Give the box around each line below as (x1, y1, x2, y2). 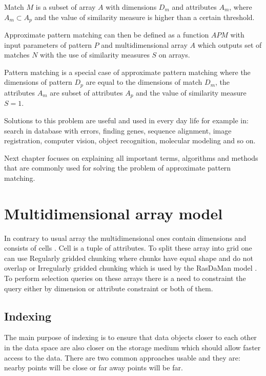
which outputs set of (197, 39, 262, 50)
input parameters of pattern (4, 39, 92, 50)
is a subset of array (35, 2, 96, 12)
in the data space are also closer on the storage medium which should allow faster (4, 342, 261, 352)
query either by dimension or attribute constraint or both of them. (4, 283, 213, 293)
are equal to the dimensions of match (86, 77, 202, 87)
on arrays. (158, 49, 190, 60)
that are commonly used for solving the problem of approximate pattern (4, 162, 231, 173)
